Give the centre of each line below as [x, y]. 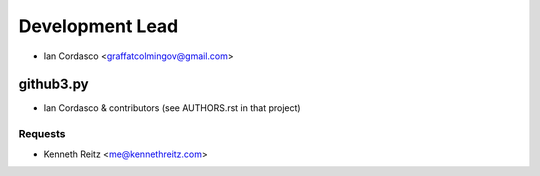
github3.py [53, 84]
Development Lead [98, 26]
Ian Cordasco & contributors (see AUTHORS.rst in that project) [172, 108]
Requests [42, 134]
